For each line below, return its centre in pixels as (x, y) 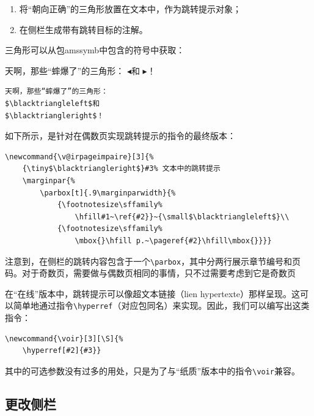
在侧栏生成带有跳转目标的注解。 (83, 29)
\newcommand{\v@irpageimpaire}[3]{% (79, 157)
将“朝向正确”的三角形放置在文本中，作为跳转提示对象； (130, 9)
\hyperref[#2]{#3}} (62, 351)
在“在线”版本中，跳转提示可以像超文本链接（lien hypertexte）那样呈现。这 (153, 293)
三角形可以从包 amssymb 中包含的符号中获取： (95, 50)
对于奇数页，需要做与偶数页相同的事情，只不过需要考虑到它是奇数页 (159, 273)
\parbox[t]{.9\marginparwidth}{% (108, 193)
